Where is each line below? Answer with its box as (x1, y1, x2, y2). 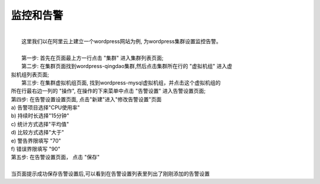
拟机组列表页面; (11, 71, 50, 78)
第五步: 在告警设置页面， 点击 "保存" (11, 154, 100, 161)
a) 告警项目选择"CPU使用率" (11, 104, 80, 111)
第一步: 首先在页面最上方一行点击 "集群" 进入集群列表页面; (21, 54, 164, 62)
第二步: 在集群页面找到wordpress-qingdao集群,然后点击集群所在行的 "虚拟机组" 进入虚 (21, 63, 232, 70)
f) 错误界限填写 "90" (11, 146, 60, 153)
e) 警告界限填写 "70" (11, 137, 62, 144)
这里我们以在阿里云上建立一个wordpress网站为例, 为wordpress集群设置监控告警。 (21, 37, 222, 44)
